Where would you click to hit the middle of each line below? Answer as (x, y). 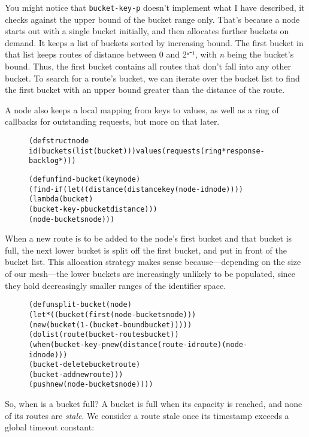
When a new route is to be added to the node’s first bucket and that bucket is (149, 238)
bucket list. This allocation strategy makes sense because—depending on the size (153, 262)
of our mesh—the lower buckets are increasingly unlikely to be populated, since (150, 274)
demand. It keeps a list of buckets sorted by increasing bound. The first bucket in (154, 42)
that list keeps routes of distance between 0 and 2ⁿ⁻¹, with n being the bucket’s (149, 54)
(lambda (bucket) (61, 199)
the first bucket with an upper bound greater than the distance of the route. (145, 90)
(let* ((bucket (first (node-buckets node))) (113, 314)
